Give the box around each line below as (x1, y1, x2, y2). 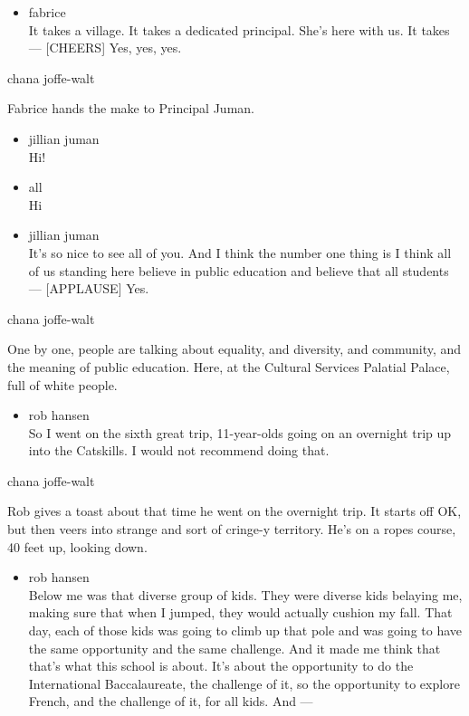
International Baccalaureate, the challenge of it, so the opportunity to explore (28, 673, 460, 692)
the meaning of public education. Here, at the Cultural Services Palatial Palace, (7, 357, 450, 376)
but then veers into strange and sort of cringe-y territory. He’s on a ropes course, (7, 520, 456, 539)
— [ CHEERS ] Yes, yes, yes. (28, 38, 182, 57)
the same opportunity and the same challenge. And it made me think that (28, 638, 441, 657)
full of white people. (7, 375, 118, 394)
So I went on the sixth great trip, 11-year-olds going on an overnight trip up (28, 423, 452, 442)
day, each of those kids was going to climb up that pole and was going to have (28, 621, 463, 640)
